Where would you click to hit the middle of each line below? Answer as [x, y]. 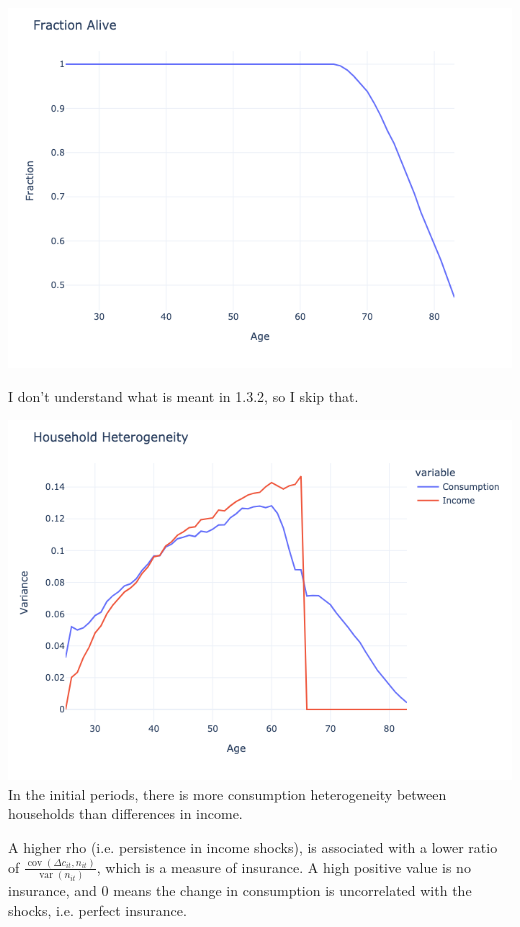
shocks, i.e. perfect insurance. [97, 909]
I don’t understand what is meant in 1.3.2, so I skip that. [183, 395]
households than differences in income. [125, 813]
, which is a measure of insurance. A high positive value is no [283, 866]
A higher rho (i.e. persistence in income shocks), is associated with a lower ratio [253, 846]
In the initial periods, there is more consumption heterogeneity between [227, 793]
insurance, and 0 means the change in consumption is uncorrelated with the [240, 890]
